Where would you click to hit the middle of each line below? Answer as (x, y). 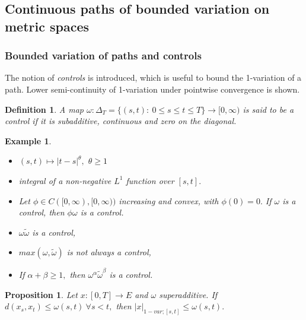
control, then (42, 212)
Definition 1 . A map (44, 109)
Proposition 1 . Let (41, 294)
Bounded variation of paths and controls (103, 56)
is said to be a (268, 109)
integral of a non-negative (65, 180)
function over (150, 180)
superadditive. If (188, 294)
